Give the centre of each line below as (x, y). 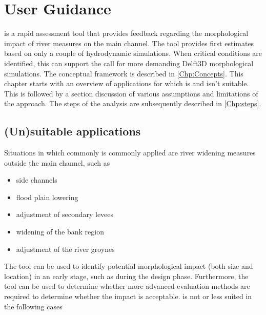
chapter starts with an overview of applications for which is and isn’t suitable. (127, 83)
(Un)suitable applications (73, 131)
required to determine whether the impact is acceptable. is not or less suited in (128, 296)
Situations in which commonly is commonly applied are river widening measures (130, 153)
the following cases (33, 306)
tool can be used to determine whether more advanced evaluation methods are (127, 286)
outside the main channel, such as (57, 162)
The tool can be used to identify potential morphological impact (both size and (129, 266)
